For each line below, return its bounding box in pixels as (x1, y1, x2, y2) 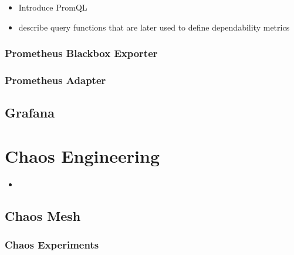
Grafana (5, 103, 55, 122)
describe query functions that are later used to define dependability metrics (18, 21, 290, 33)
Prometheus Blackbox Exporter (5, 46, 158, 61)
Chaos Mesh (5, 206, 81, 224)
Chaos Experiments (5, 237, 99, 252)
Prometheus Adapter (5, 72, 106, 87)
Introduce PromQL (18, 1, 87, 13)
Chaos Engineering (5, 143, 160, 167)
